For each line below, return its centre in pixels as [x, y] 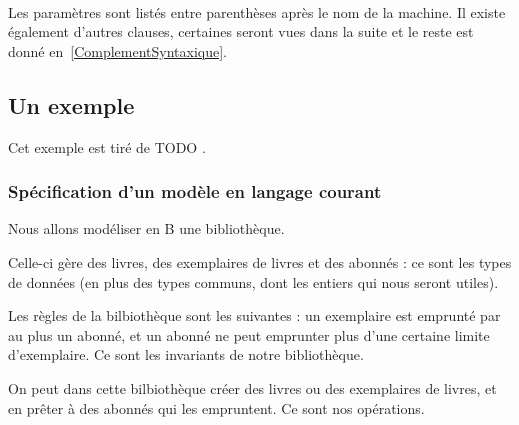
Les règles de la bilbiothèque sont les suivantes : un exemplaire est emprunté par [254, 315]
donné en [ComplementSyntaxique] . [117, 50]
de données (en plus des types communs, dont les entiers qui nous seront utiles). [253, 281]
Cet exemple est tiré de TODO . [107, 146]
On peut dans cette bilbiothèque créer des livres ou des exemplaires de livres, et [252, 387]
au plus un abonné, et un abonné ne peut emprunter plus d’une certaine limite [249, 334]
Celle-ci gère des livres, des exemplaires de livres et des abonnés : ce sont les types [260, 261]
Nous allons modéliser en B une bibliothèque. [146, 228]
